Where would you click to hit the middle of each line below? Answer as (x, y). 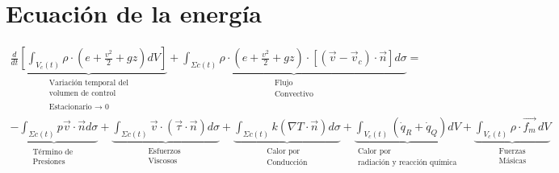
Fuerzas (512, 151)
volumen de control (82, 94)
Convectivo (294, 95)
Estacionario (70, 107)
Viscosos (163, 161)
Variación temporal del (89, 83)
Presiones (49, 161)
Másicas (512, 161)
